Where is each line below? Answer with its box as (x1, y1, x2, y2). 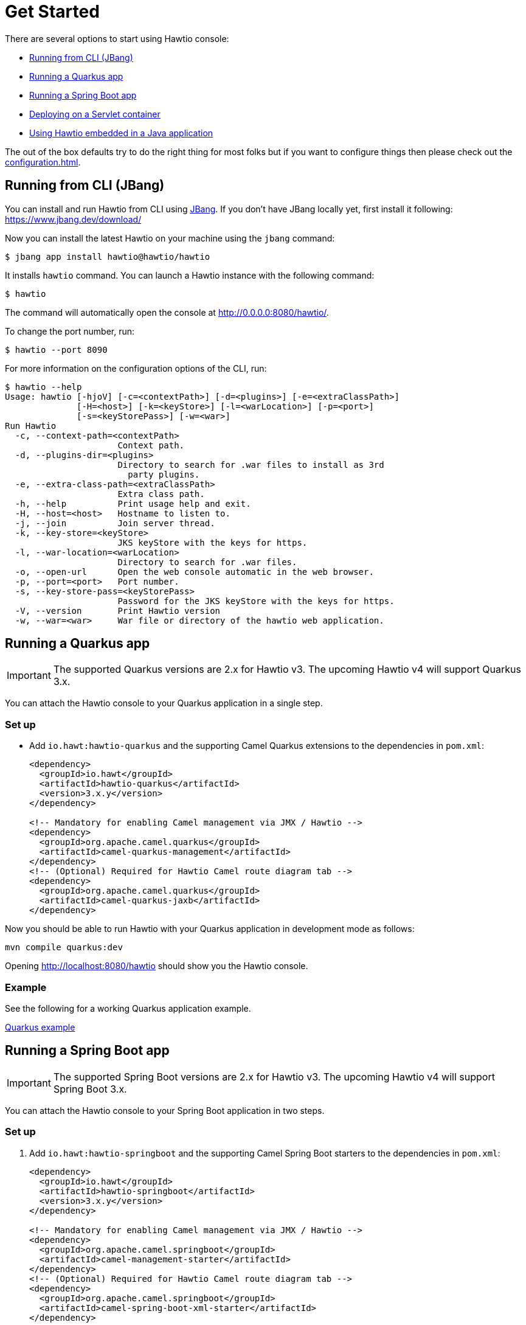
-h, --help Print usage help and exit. (15, 498, 251, 509)
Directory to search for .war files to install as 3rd (117, 459, 384, 470)
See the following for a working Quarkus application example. (5, 1003, 251, 1014)
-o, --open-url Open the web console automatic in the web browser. (15, 566, 374, 577)
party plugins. (128, 469, 200, 479)
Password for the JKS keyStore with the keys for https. (117, 596, 395, 606)
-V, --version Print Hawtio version (15, 605, 221, 616)
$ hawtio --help (5, 381, 82, 392)
